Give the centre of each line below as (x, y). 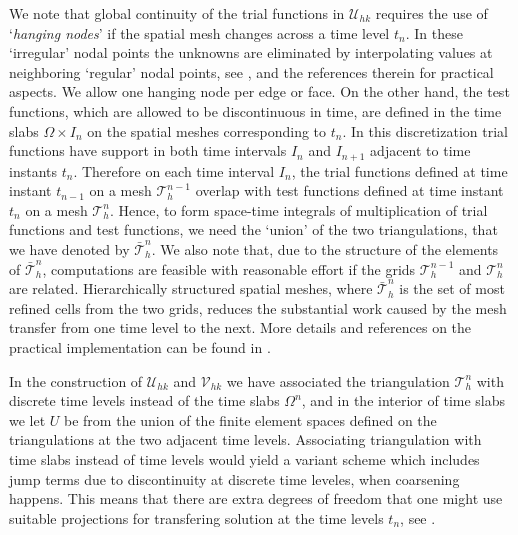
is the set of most (452, 288)
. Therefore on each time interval (174, 170)
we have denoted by (69, 248)
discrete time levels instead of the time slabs (144, 400)
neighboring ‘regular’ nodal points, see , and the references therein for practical (251, 71)
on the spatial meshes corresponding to (207, 130)
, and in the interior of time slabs (403, 400)
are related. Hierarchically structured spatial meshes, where (191, 288)
